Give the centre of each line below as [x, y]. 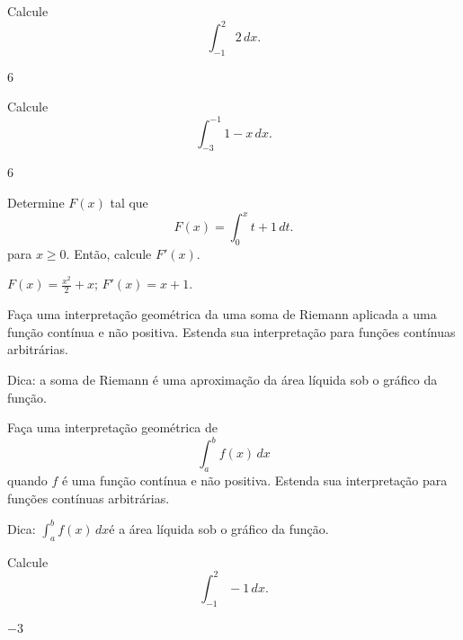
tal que [129, 202]
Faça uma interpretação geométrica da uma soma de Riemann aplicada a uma [222, 314]
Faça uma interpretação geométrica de [113, 427]
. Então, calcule [109, 253]
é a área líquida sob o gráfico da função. [219, 528]
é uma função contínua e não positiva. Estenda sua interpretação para [254, 480]
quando [27, 480]
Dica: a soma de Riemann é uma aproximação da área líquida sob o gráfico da [223, 380]
